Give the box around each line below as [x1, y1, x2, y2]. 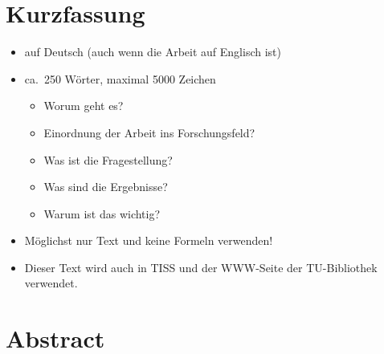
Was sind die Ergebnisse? [43, 178, 168, 195]
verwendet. [24, 275, 78, 291]
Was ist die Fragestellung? [43, 151, 173, 168]
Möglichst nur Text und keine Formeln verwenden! [24, 232, 273, 249]
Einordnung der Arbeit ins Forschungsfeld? [43, 124, 255, 140]
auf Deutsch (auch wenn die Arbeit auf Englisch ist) [24, 43, 281, 60]
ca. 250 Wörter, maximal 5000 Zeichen [24, 70, 216, 87]
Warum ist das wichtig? [43, 205, 161, 222]
